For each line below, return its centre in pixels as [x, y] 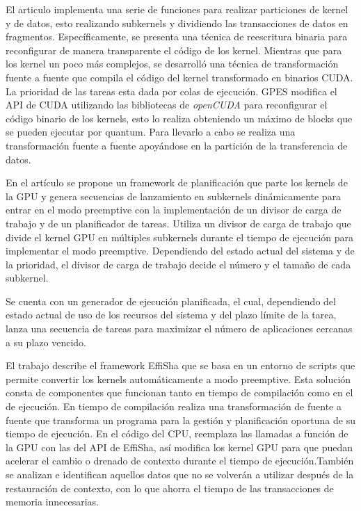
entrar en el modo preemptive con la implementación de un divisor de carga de [174, 210]
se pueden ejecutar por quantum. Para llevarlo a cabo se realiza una [151, 132]
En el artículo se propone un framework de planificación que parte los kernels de [177, 182]
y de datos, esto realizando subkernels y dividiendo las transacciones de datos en [177, 23]
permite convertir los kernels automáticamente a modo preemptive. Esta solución [178, 379]
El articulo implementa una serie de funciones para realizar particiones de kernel [177, 9]
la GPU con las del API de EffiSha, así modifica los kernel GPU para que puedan [179, 447]
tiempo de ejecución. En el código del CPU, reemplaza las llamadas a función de [177, 433]
